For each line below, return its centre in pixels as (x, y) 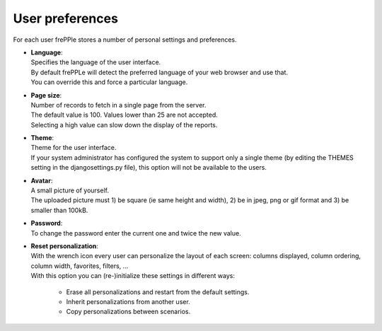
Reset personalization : (65, 246)
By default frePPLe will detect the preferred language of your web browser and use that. (159, 72)
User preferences (65, 18)
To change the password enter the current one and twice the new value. (136, 233)
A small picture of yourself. (70, 190)
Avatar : (42, 180)
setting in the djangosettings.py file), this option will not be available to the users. (149, 168)
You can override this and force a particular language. (109, 82)
